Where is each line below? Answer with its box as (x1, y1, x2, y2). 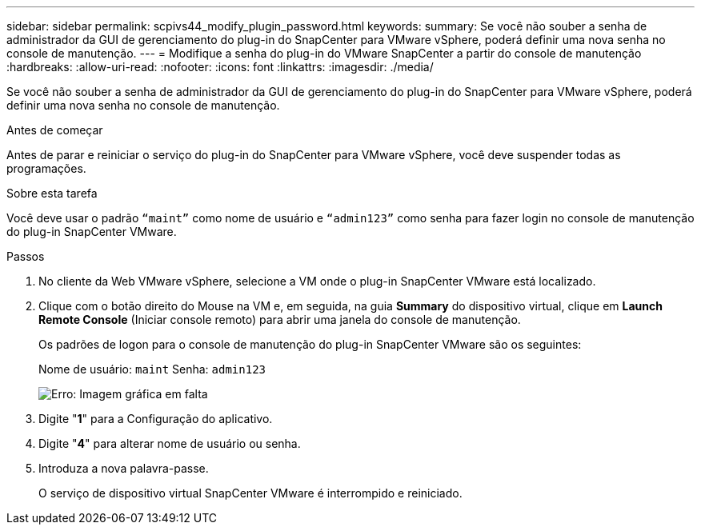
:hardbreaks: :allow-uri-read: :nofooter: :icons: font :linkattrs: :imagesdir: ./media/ (6, 60, 434, 74)
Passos (6, 250, 45, 263)
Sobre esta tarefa (6, 186, 98, 200)
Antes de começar (6, 123, 103, 137)
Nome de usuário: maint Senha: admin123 (38, 362, 266, 376)
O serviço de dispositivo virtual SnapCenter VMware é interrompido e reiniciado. (38, 486, 463, 500)
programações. (6, 162, 86, 175)
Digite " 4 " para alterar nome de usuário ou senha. (38, 437, 301, 450)
